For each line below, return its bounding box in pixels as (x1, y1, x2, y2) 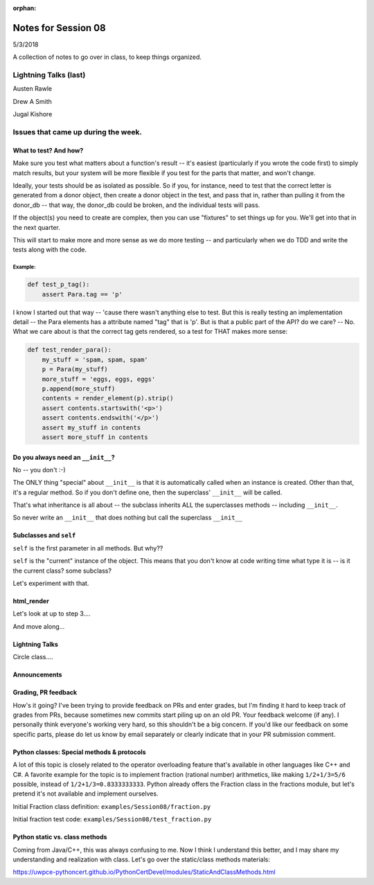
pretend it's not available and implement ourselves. (12, 789, 159, 798)
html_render (12, 597, 50, 605)
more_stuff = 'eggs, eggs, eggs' (42, 375, 156, 383)
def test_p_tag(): (27, 280, 90, 289)
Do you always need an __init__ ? (12, 453, 116, 461)
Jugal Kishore (12, 110, 53, 118)
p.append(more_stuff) (42, 384, 116, 393)
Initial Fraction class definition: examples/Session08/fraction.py (12, 802, 211, 810)
